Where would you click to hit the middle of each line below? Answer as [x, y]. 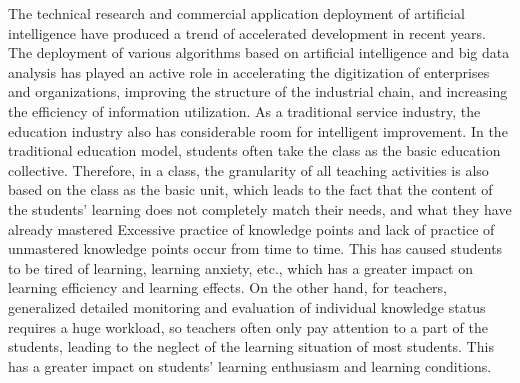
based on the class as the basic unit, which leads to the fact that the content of [250, 189]
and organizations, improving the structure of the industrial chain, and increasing [258, 91]
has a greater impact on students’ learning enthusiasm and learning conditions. [250, 365]
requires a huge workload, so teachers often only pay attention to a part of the [248, 326]
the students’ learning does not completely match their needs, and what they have [260, 208]
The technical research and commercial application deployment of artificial [236, 13]
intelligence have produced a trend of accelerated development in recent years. [247, 32]
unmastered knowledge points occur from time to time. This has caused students [255, 248]
